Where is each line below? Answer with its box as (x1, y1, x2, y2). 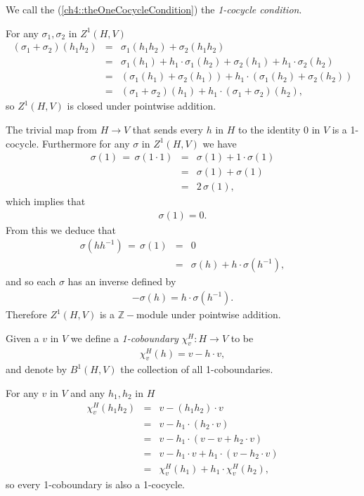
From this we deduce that (6, 222, 117, 237)
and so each (6, 274, 56, 289)
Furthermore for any (42, 136, 130, 150)
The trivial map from (6, 122, 97, 136)
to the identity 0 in (238, 122, 320, 136)
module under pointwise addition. (136, 307, 281, 322)
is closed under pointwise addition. (67, 98, 216, 113)
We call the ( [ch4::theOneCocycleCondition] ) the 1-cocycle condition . (6, 2, 302, 16)
